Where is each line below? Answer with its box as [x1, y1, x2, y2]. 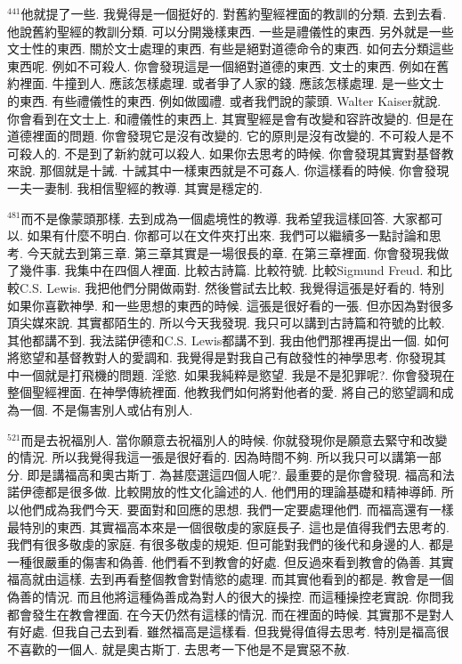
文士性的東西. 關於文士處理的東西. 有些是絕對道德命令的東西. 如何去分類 [7, 39, 429, 58]
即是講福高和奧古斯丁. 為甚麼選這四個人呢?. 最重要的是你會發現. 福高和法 [27, 465, 455, 483]
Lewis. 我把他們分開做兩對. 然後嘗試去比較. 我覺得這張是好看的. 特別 [46, 278, 445, 296]
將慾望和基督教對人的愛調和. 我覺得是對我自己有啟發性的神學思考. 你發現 [7, 348, 434, 367]
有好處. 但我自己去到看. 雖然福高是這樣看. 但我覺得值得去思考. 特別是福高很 [7, 622, 450, 641]
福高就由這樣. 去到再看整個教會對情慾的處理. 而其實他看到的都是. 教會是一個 [7, 570, 454, 588]
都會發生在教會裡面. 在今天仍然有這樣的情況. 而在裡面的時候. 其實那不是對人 [7, 604, 454, 623]
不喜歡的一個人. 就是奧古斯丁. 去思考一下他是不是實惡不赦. [7, 639, 350, 658]
